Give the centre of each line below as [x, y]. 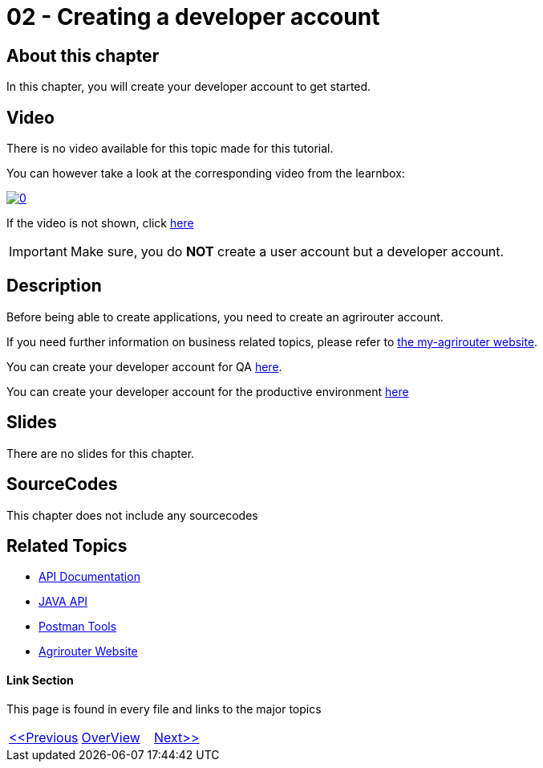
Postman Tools [78, 627]
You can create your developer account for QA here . [144, 366]
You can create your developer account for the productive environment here [208, 391]
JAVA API [63, 602]
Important [38, 252]
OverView [111, 737]
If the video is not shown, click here [100, 223]
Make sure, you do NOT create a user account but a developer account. [287, 252]
